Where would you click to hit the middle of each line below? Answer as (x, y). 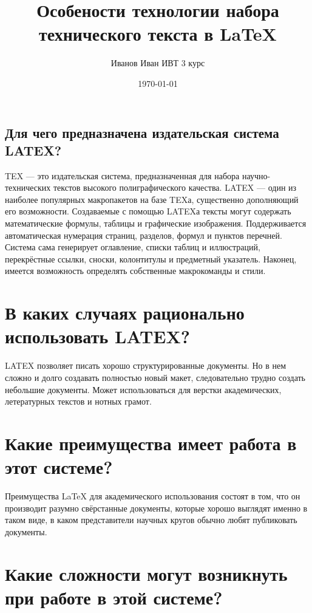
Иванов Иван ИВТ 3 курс (158, 63)
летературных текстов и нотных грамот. (78, 401)
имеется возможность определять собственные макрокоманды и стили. (135, 271)
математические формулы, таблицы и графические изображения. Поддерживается (156, 223)
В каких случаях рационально (125, 313)
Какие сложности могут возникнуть (146, 573)
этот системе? (59, 467)
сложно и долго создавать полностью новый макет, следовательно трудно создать (155, 377)
